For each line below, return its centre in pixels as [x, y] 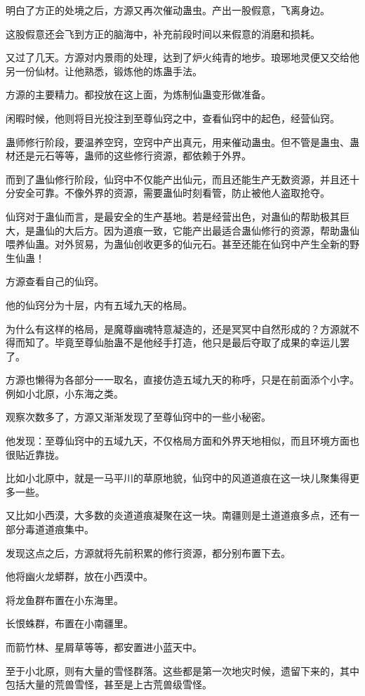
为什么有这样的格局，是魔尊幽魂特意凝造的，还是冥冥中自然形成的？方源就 [178, 328]
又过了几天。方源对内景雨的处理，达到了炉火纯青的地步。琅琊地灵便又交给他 [182, 57]
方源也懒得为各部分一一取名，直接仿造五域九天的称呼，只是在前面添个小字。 [182, 380]
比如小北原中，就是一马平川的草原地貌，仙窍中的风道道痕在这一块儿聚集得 [178, 478]
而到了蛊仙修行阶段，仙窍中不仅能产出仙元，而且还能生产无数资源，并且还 [178, 179]
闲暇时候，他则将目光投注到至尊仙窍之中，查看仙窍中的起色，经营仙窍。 [173, 118]
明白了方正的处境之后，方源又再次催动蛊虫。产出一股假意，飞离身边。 [168, 10]
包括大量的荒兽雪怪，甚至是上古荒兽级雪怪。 [109, 684]
